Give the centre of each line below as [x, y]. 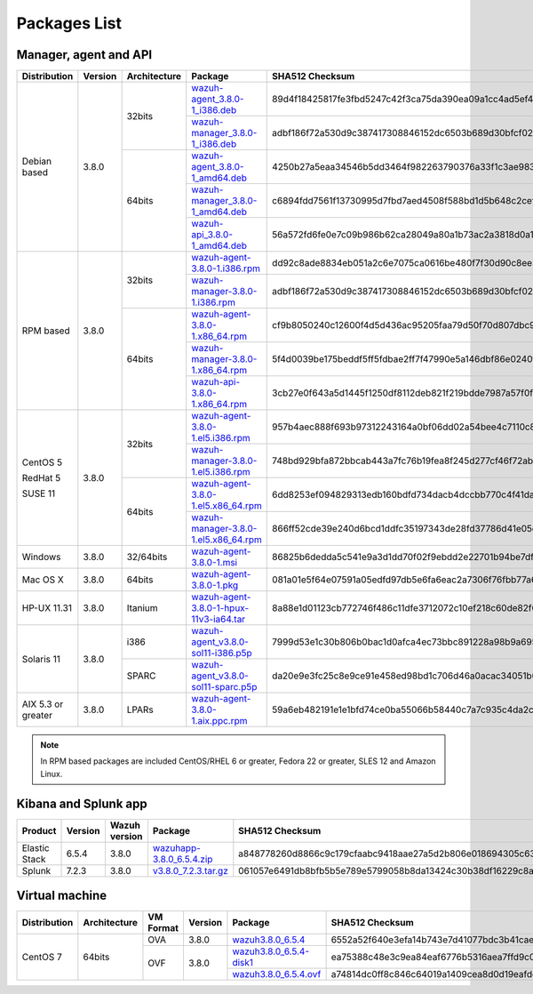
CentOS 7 [42, 958]
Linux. [52, 774]
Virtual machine [62, 896]
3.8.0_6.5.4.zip [183, 859]
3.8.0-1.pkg [215, 585]
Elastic [36, 847]
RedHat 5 [41, 477]
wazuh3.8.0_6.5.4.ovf [277, 974]
